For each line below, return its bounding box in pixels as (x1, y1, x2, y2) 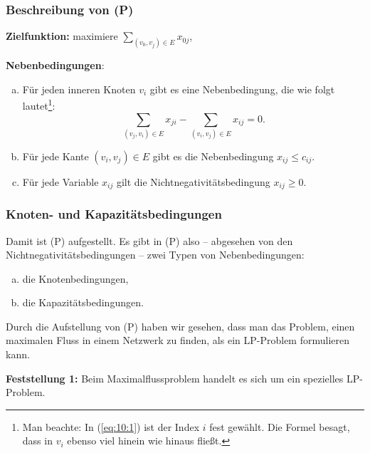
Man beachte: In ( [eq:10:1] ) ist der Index (22, 419, 200, 434)
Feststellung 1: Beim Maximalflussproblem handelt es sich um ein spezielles (6, 370, 344, 385)
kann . (6, 347, 30, 362)
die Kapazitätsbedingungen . (22, 295, 144, 310)
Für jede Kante (22, 148, 89, 163)
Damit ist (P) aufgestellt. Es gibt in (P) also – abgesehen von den (6, 233, 293, 248)
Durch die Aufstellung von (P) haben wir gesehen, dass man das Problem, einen (6, 318, 355, 333)
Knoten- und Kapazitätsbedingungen (6, 205, 222, 223)
